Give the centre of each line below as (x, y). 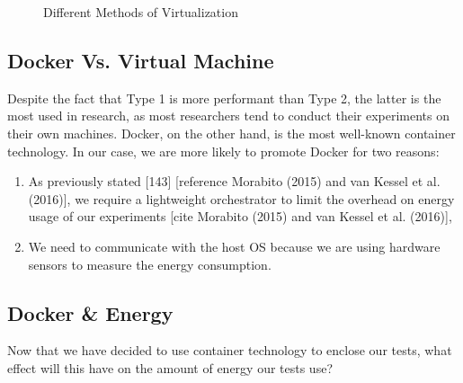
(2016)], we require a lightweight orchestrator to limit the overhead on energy (241, 198)
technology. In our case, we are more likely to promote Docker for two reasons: (223, 151)
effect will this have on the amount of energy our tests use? (170, 367)
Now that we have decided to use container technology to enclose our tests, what (230, 350)
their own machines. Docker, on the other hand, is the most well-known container (231, 133)
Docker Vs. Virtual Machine (141, 60)
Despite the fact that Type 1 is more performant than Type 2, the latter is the (224, 98)
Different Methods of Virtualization (141, 12)
